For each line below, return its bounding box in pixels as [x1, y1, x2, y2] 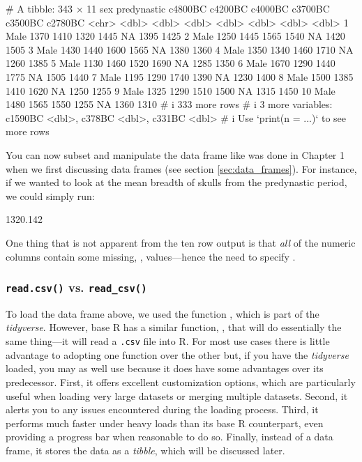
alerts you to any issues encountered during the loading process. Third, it [6, 402, 319, 417]
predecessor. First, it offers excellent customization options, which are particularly [6, 374, 356, 389]
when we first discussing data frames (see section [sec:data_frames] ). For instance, [6, 161, 357, 176]
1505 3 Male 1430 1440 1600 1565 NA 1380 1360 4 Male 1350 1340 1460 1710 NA [6, 42, 354, 56]
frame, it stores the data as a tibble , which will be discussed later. [6, 442, 285, 457]
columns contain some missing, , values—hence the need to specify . [6, 249, 296, 263]
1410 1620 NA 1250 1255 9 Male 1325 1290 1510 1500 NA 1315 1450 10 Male [6, 83, 335, 98]
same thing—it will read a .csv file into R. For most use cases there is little [6, 334, 330, 348]
